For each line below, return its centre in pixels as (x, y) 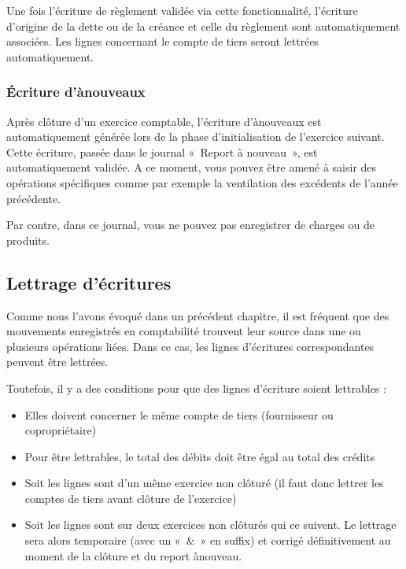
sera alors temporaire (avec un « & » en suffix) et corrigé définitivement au (208, 540)
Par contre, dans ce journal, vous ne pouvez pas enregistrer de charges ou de (190, 225)
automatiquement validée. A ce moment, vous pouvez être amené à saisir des (192, 167)
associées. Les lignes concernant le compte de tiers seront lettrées (163, 41)
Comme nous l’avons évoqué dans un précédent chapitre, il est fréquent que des (198, 315)
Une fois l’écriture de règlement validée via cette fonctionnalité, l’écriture (182, 10)
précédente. (33, 198)
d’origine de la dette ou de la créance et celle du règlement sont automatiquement (203, 26)
